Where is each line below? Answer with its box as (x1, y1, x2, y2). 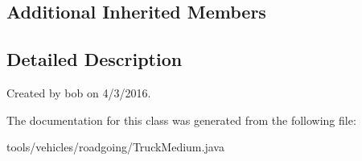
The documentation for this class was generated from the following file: (6, 111, 356, 128)
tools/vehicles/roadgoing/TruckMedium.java (6, 138, 224, 155)
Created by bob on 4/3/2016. (6, 84, 151, 101)
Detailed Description (6, 47, 183, 72)
